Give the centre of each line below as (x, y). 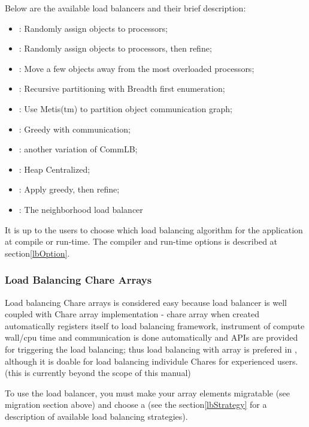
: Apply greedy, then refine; (69, 189)
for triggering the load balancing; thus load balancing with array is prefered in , (151, 349)
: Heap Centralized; (54, 169)
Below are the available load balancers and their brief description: (125, 8)
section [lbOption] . (37, 253)
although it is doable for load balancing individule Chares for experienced (140, 361)
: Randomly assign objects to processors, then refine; (115, 48)
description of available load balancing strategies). (96, 416)
